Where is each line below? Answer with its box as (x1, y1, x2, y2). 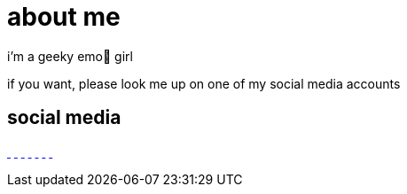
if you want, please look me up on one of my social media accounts (7, 75, 401, 91)
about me (7, 2, 121, 32)
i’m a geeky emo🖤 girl (7, 48, 133, 64)
